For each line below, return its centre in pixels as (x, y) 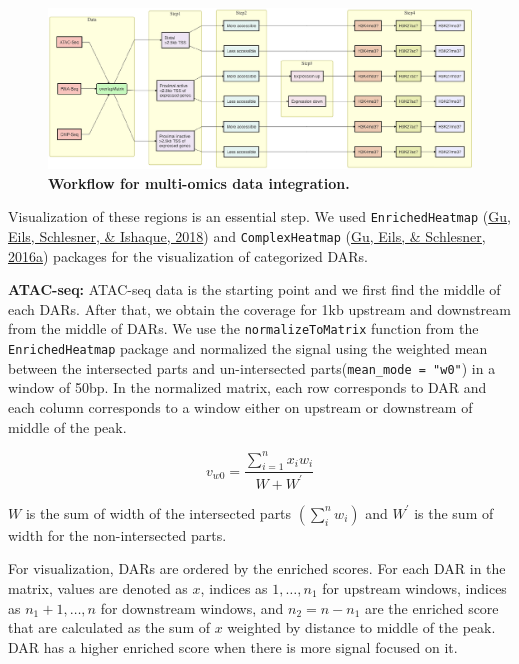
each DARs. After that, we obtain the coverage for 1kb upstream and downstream (259, 308)
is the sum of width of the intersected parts (158, 512)
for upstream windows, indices (414, 587)
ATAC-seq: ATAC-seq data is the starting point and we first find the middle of (254, 289)
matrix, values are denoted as (98, 587)
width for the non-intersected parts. (117, 534)
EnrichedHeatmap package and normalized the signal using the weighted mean (248, 348)
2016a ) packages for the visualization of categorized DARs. (188, 255)
